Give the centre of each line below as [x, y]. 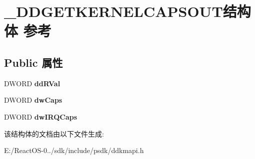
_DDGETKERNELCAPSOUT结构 [127, 11]
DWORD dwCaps [33, 100]
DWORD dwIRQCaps [41, 116]
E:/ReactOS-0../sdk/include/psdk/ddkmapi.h [74, 150]
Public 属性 [33, 62]
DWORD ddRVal [32, 83]
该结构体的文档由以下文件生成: [54, 133]
